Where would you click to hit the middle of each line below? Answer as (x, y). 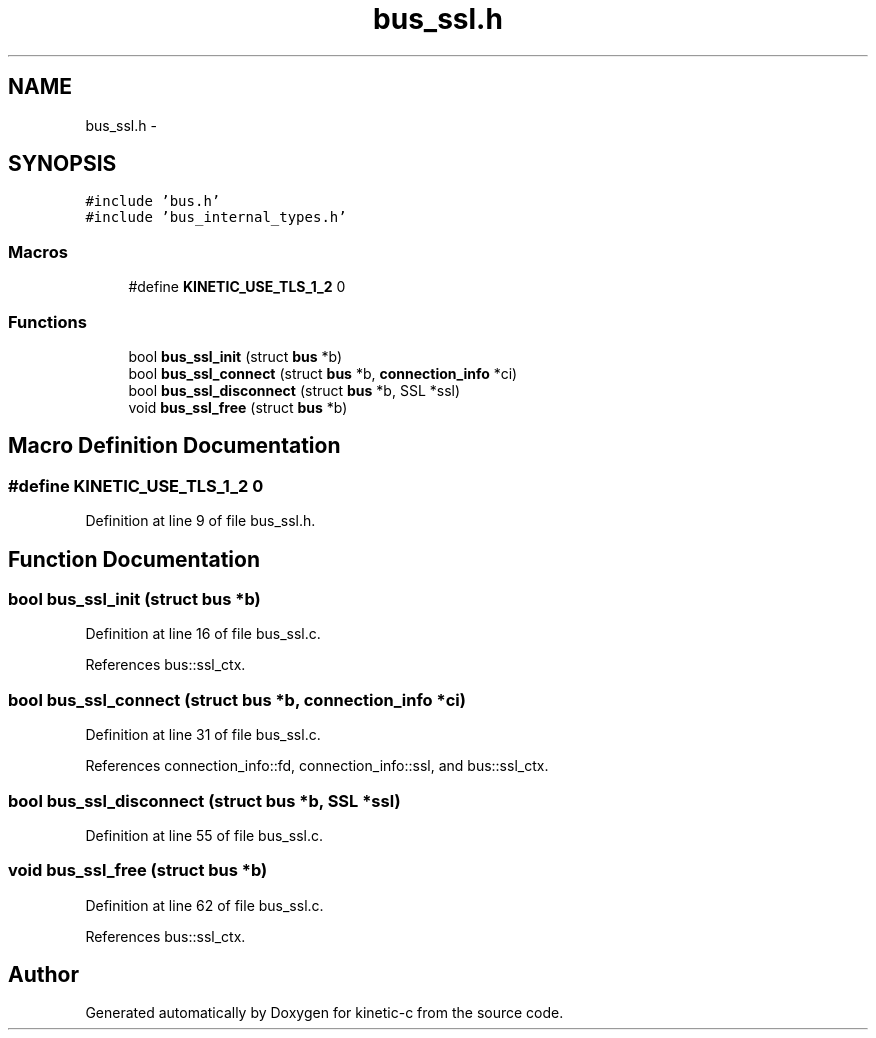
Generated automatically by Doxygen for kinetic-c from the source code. (324, 1013)
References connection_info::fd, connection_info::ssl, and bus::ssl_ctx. (317, 766)
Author (43, 975)
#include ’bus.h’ (153, 201)
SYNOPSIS (62, 164)
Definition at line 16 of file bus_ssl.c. (203, 634)
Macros (38, 251)
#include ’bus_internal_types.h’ (216, 217)
